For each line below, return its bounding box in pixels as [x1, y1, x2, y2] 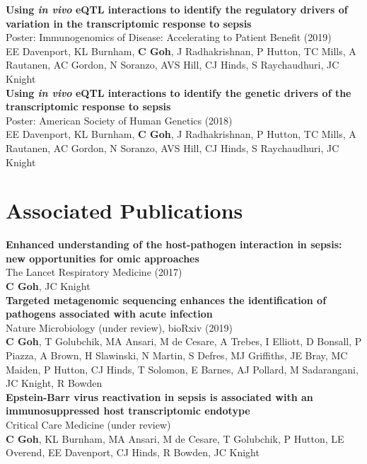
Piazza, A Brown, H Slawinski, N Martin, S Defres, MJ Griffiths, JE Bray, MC [6, 348, 348, 362]
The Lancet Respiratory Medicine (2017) [6, 265, 182, 279]
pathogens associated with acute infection [6, 306, 213, 321]
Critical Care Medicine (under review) [6, 417, 171, 431]
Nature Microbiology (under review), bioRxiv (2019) [6, 320, 233, 335]
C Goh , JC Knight [6, 279, 91, 294]
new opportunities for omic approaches [6, 250, 199, 265]
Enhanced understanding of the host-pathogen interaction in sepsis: [6, 237, 342, 252]
